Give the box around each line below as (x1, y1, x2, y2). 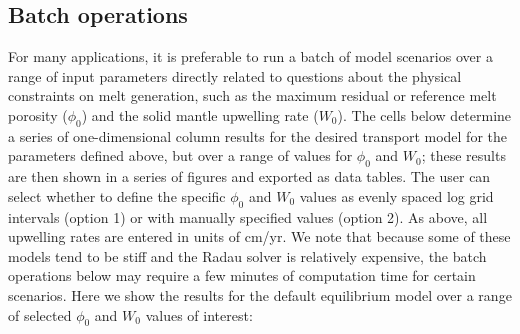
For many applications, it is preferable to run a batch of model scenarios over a (8, 46, 493, 67)
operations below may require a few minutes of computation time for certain (8, 265, 476, 286)
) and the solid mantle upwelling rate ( (81, 104, 319, 125)
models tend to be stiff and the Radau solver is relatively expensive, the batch (8, 245, 487, 266)
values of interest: (145, 304, 253, 325)
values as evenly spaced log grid (299, 185, 494, 206)
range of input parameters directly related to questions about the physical (8, 65, 462, 86)
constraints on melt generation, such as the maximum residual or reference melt (8, 85, 497, 106)
